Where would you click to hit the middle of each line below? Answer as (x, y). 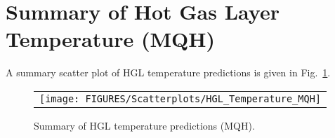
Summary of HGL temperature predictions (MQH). (144, 125)
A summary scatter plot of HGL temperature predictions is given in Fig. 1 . (168, 73)
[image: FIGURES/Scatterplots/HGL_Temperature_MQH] (180, 98)
